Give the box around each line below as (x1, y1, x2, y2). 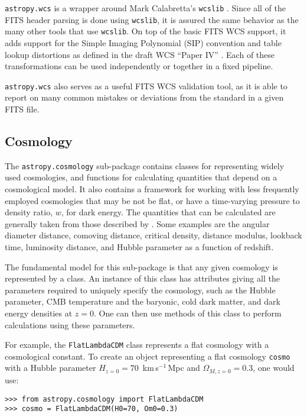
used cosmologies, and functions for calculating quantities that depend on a (5, 171, 277, 183)
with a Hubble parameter (5, 361, 96, 374)
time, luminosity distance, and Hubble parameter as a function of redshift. (5, 241, 274, 253)
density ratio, (5, 206, 53, 218)
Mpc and (168, 361, 200, 374)
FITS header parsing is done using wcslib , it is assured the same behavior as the (5, 13, 299, 25)
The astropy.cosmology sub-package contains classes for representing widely (5, 159, 285, 172)
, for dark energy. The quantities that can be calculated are (61, 206, 276, 218)
